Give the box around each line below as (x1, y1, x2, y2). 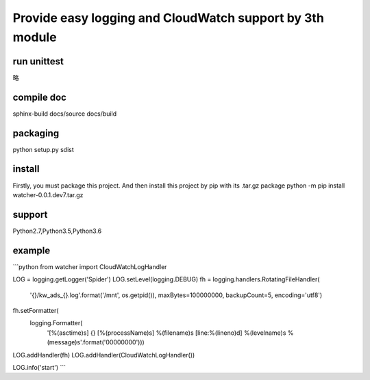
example (12, 244, 51, 256)
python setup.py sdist (12, 145, 75, 153)
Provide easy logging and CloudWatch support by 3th (12, 10, 325, 25)
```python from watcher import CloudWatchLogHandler (12, 262, 167, 270)
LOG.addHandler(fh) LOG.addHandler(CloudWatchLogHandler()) (12, 351, 195, 359)
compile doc (12, 91, 66, 103)
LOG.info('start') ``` (12, 363, 66, 371)
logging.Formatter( (29, 319, 83, 327)
